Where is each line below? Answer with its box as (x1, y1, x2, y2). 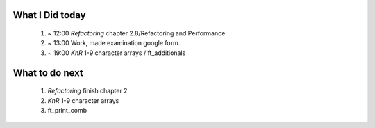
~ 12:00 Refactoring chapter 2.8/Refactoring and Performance (47, 29, 226, 38)
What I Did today (12, 9, 86, 21)
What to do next (12, 67, 83, 79)
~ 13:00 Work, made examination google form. (47, 39, 181, 47)
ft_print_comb (47, 106, 87, 114)
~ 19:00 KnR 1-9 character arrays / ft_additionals (47, 49, 186, 57)
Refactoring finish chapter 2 (47, 87, 128, 95)
